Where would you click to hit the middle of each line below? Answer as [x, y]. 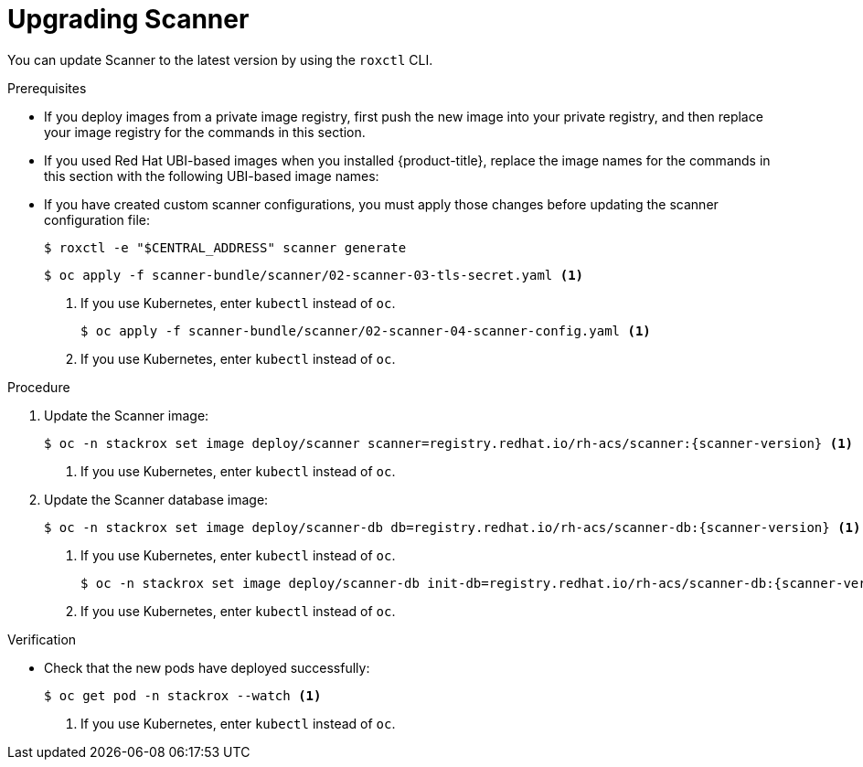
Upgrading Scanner [128, 19]
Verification [42, 639]
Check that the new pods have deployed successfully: [207, 667]
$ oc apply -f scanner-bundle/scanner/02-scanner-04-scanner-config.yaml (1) [366, 330]
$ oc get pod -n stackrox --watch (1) [183, 695]
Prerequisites [47, 88]
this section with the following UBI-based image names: [212, 176]
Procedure [39, 387]
